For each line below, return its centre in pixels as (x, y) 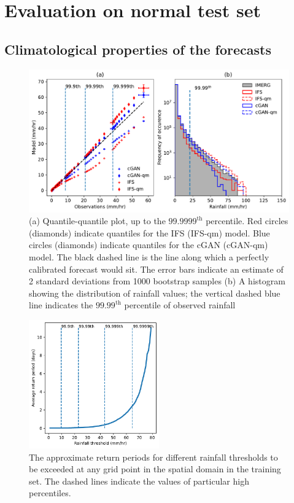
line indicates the (61, 305)
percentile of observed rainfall (180, 305)
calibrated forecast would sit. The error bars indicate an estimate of (156, 269)
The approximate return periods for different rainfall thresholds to (153, 457)
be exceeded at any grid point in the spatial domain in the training (155, 469)
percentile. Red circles (247, 221)
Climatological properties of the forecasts (138, 49)
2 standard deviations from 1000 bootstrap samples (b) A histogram (157, 281)
